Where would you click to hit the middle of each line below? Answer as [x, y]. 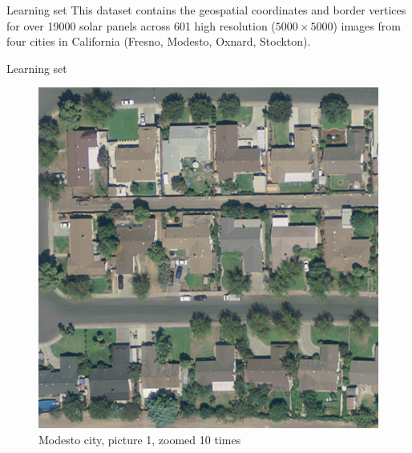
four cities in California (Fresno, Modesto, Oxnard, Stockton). [159, 41]
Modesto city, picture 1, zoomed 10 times [140, 439]
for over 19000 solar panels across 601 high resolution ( [141, 25]
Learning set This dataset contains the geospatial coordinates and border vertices [206, 10]
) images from [367, 25]
